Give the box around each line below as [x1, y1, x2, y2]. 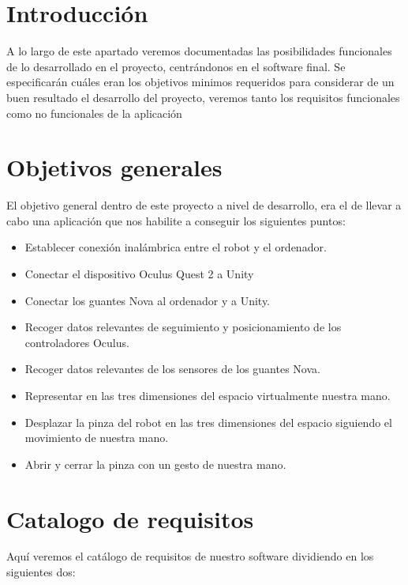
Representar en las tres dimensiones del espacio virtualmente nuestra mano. [24, 387, 391, 403]
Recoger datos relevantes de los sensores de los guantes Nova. [24, 360, 320, 377]
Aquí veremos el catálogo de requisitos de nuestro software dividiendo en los [6, 548, 374, 564]
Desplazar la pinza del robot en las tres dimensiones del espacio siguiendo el [24, 413, 392, 430]
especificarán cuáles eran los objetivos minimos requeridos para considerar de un [6, 74, 395, 90]
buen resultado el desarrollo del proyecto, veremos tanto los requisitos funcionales [6, 89, 400, 105]
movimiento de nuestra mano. [24, 429, 169, 446]
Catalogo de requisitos [6, 502, 254, 534]
